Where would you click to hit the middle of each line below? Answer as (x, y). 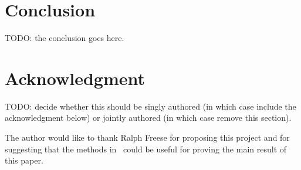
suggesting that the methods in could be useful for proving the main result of (146, 149)
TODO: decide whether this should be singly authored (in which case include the (150, 106)
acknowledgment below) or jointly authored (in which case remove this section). (148, 118)
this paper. (24, 160)
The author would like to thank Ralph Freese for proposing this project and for (147, 137)
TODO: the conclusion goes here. (65, 38)
